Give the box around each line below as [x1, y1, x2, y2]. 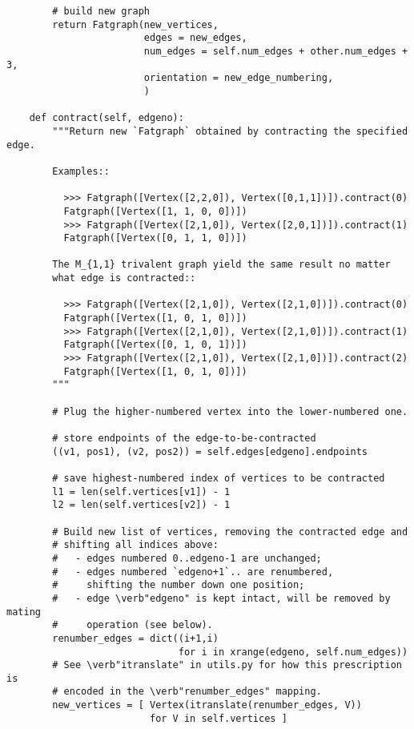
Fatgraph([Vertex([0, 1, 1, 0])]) [63, 232, 247, 244]
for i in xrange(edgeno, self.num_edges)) [178, 646, 408, 658]
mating [6, 606, 41, 618]
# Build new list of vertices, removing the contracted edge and [52, 526, 408, 538]
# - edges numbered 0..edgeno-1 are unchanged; [52, 552, 322, 564]
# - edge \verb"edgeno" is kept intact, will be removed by [52, 592, 391, 604]
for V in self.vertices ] [149, 712, 287, 724]
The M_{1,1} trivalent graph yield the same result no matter [52, 259, 391, 271]
